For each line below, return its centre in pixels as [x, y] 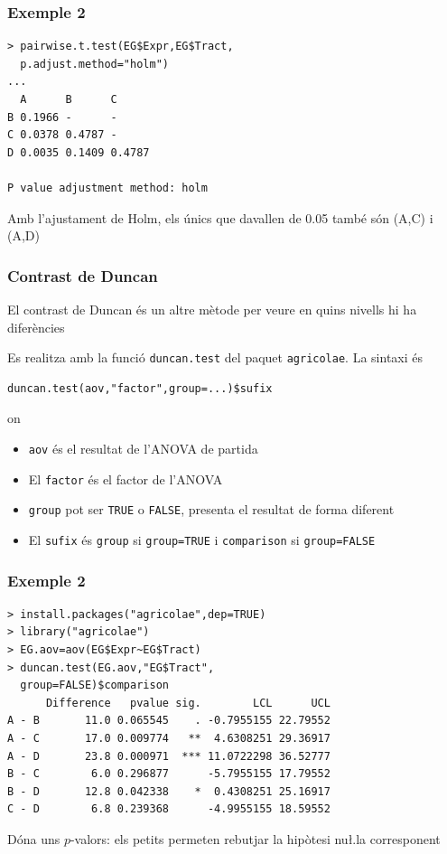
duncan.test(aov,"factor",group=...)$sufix [140, 388]
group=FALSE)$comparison [94, 685]
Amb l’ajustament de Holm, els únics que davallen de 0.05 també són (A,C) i [220, 217]
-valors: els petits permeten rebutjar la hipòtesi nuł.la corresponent [255, 838]
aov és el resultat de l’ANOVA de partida [143, 448]
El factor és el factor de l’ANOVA [126, 479]
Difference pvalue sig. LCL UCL [188, 703]
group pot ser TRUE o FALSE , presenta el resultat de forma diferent [211, 509]
